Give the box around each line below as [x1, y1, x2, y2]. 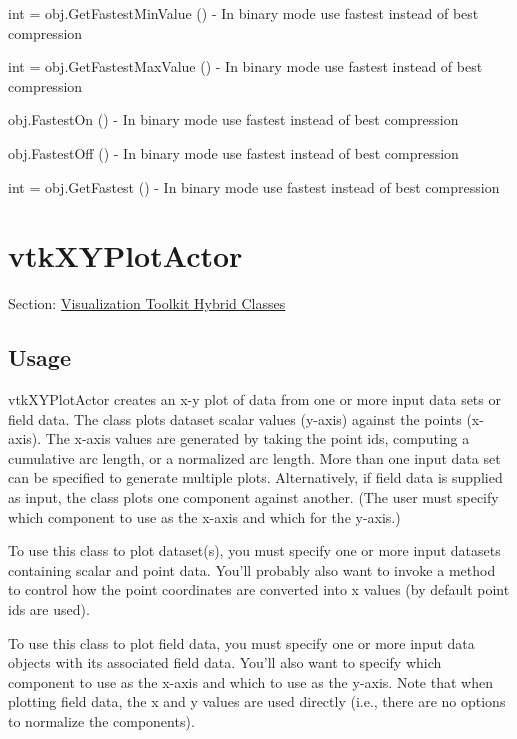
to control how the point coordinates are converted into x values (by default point [8, 579, 510, 600]
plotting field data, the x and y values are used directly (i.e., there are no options [8, 691, 506, 712]
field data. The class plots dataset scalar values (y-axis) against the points [8, 408, 462, 429]
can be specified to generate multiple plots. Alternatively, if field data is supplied [8, 467, 503, 488]
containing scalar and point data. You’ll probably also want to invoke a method [8, 559, 496, 580]
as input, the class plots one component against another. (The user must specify [8, 487, 499, 508]
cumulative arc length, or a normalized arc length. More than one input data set [8, 447, 501, 468]
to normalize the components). [8, 710, 195, 731]
